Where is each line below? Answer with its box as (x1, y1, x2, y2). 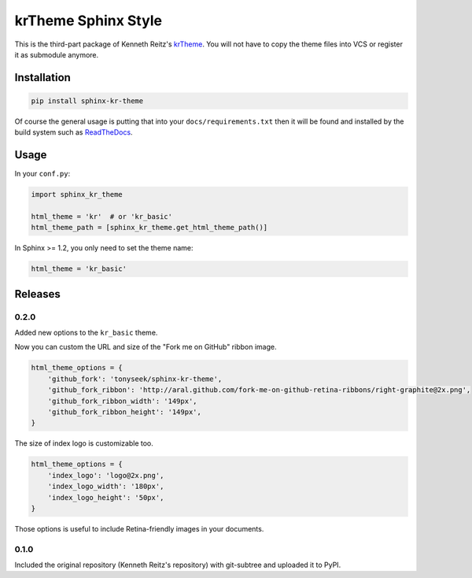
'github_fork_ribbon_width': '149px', (47, 396, 197, 406)
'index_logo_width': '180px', (47, 482, 164, 491)
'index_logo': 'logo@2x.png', (47, 471, 164, 480)
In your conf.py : (14, 169, 71, 179)
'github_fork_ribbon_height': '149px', (47, 408, 202, 417)
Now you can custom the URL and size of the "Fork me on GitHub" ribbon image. (14, 343, 277, 352)
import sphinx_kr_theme (31, 190, 124, 199)
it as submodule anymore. (14, 50, 99, 59)
